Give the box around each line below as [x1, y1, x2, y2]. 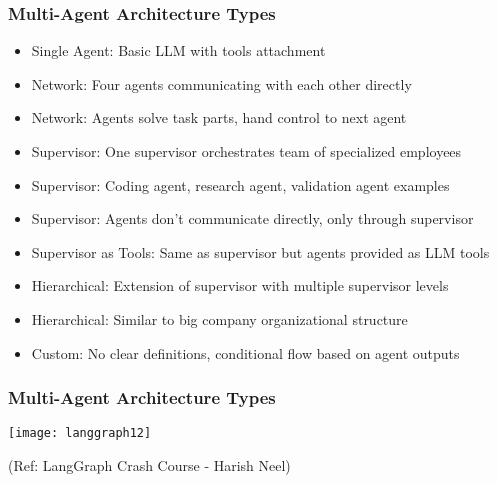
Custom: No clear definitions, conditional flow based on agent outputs [31, 342, 460, 363]
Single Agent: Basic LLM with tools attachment [31, 40, 326, 61]
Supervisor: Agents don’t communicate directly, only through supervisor [31, 208, 474, 229]
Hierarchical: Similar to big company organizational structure [31, 308, 408, 329]
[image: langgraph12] [8, 426, 152, 441]
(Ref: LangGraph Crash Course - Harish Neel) [8, 455, 291, 476]
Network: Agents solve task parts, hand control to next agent [31, 107, 407, 128]
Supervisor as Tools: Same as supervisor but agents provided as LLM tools [31, 241, 490, 262]
